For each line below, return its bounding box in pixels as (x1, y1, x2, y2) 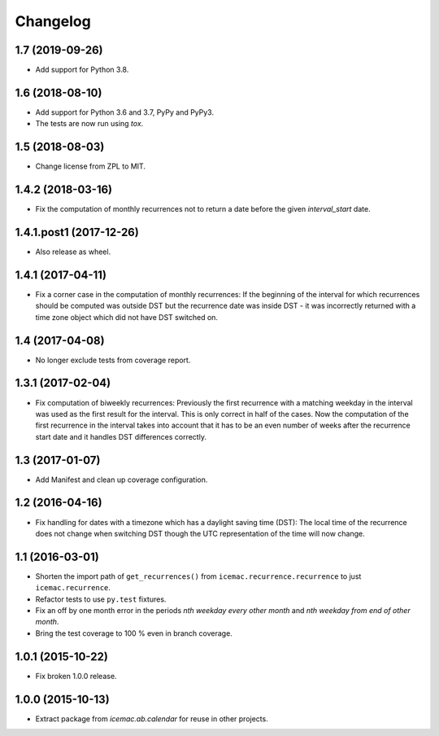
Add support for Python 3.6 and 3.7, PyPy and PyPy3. (35, 107, 215, 117)
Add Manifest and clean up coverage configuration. (35, 475, 208, 484)
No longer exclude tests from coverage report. (35, 355, 191, 365)
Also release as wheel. (35, 247, 111, 256)
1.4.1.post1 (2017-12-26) (15, 225, 140, 239)
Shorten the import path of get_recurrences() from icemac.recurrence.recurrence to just (35, 571, 362, 581)
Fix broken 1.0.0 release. (35, 671, 117, 681)
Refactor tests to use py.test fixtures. (35, 594, 167, 604)
